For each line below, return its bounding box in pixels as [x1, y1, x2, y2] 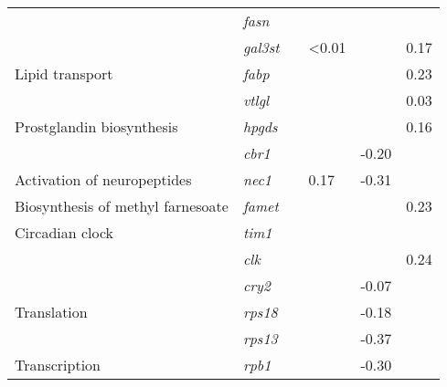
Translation [15, 301, 88, 322]
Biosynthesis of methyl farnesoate [15, 195, 229, 216]
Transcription [15, 354, 101, 375]
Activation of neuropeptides [15, 169, 192, 190]
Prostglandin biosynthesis [15, 116, 178, 137]
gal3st [242, 37, 280, 58]
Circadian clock [15, 222, 114, 243]
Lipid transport [15, 63, 113, 84]
